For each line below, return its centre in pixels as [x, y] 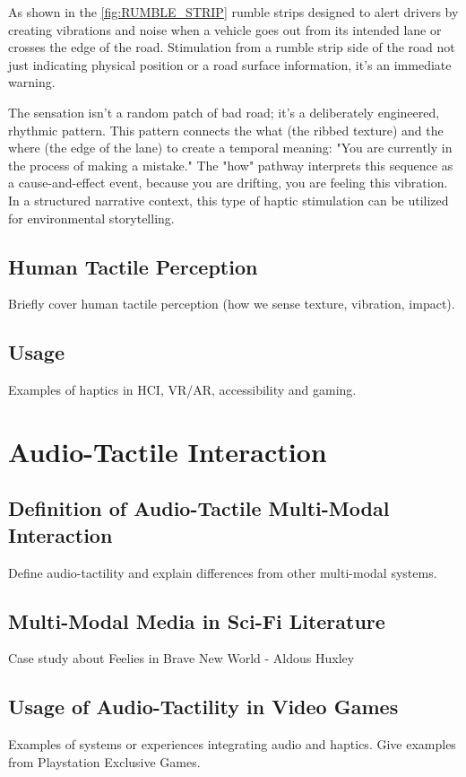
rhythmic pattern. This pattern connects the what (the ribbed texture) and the [226, 130]
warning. [32, 82]
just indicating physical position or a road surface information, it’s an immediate [230, 64]
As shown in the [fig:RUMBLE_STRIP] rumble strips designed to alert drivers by [233, 12]
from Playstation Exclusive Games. [104, 761]
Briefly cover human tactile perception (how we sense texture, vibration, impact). [232, 304]
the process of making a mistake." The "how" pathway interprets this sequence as [231, 165]
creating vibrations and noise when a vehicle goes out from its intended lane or [225, 29]
